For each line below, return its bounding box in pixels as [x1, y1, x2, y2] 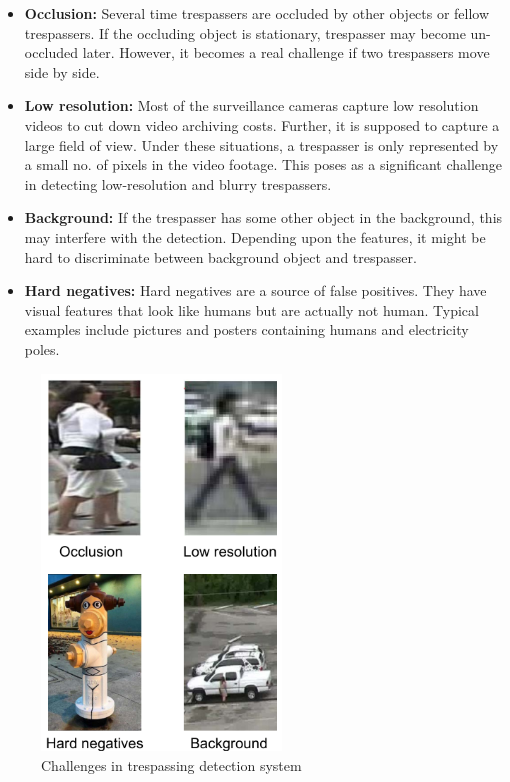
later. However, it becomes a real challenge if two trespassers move [82, 42, 490, 63]
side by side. [24, 61, 100, 82]
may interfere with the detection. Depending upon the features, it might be [24, 226, 486, 247]
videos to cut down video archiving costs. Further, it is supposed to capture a [24, 114, 500, 135]
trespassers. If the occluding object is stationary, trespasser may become [24, 22, 466, 43]
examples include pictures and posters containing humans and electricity [24, 319, 469, 340]
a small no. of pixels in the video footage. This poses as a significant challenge [24, 154, 503, 175]
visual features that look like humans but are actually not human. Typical [24, 299, 479, 320]
